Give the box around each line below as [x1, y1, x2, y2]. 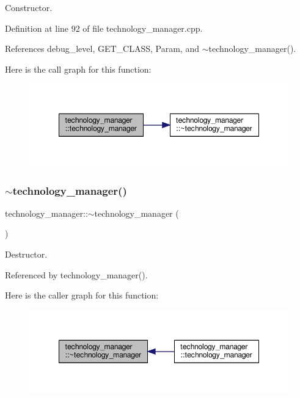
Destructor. [5, 248, 48, 261]
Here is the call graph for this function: [5, 62, 152, 75]
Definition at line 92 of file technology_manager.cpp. [5, 21, 203, 34]
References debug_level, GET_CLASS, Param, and [5, 42, 199, 55]
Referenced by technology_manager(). [5, 268, 148, 281]
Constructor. [5, 1, 53, 13]
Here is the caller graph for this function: [5, 289, 159, 302]
